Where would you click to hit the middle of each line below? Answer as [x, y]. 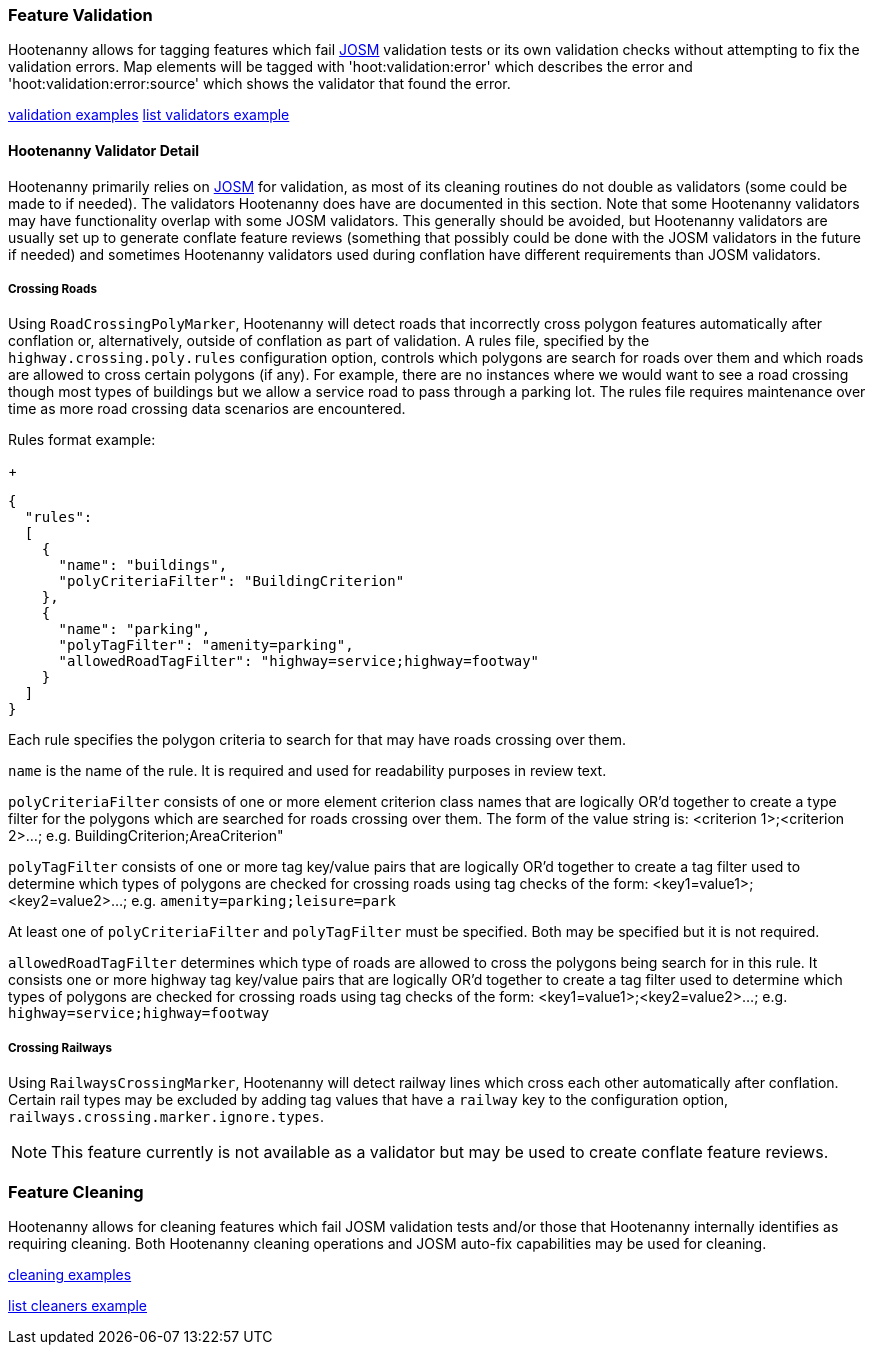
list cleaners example [78, 1305]
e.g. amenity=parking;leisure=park [263, 901]
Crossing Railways [60, 1047]
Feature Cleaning [76, 1191]
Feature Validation [80, 15]
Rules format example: [82, 440]
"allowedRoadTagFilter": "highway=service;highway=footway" [299, 661]
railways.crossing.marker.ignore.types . [166, 1117]
